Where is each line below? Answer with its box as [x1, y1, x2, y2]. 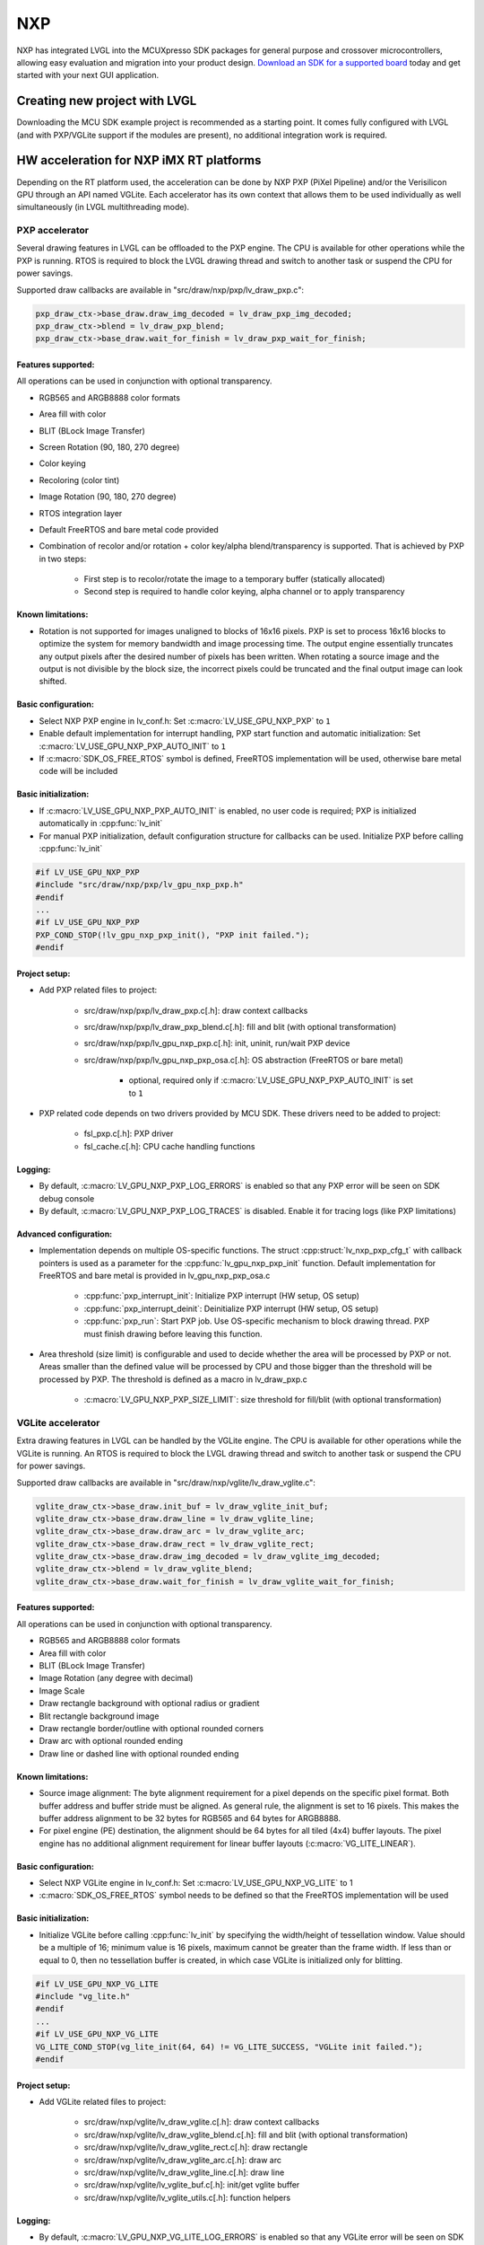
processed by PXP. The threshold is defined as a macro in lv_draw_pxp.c [39, 1374, 308, 1385]
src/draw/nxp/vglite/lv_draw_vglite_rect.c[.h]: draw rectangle [83, 2142, 308, 2153]
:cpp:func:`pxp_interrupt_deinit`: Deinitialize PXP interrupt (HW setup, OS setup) [83, 1303, 379, 1314]
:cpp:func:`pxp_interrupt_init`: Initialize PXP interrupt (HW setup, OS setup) [83, 1290, 360, 1301]
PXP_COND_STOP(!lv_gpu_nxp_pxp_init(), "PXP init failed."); [35, 929, 310, 940]
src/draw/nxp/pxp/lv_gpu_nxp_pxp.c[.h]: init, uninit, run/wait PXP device [83, 1038, 350, 1049]
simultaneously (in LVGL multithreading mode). [16, 202, 190, 213]
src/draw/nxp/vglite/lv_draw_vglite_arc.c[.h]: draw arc [83, 2154, 282, 2165]
